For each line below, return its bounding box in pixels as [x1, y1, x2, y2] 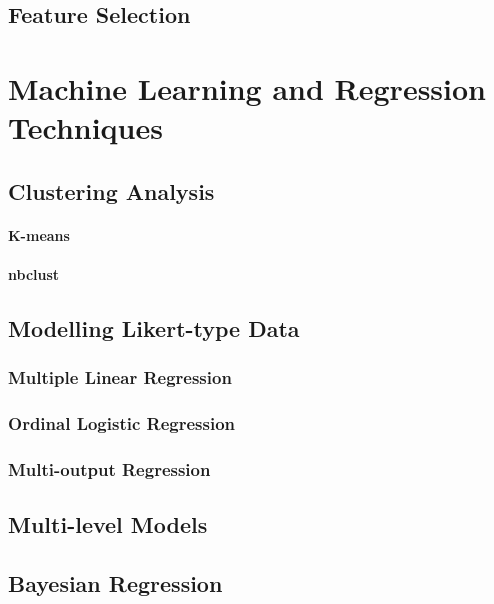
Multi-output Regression [8, 456, 211, 481]
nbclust [8, 263, 60, 284]
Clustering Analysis [8, 175, 215, 206]
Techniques [8, 107, 163, 148]
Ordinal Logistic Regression [8, 411, 236, 436]
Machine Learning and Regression [8, 67, 486, 108]
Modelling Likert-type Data [8, 312, 300, 343]
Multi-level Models [8, 509, 208, 540]
